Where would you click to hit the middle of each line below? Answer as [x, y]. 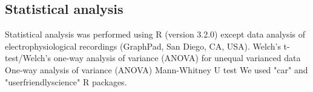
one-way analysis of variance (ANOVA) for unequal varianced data [177, 58]
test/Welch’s [28, 58]
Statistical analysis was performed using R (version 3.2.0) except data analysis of [155, 34]
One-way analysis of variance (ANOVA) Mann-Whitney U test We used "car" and [156, 69]
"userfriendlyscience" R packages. [66, 81]
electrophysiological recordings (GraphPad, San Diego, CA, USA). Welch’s [143, 46]
